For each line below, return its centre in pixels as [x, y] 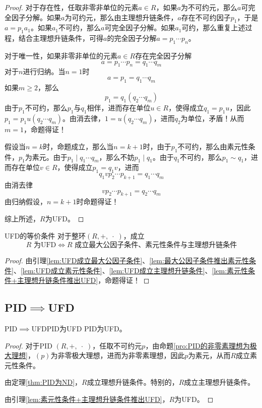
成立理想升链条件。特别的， [133, 382]
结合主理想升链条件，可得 [61, 38]
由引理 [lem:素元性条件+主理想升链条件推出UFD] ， [87, 399]
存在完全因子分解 [163, 55]
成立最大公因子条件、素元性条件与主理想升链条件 [156, 245]
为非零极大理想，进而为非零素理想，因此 [118, 355]
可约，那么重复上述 [213, 27]
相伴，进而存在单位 [119, 108]
